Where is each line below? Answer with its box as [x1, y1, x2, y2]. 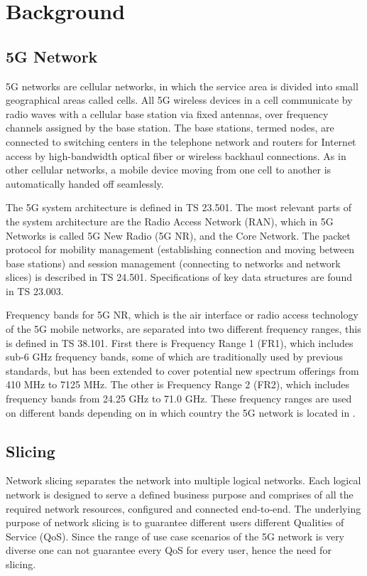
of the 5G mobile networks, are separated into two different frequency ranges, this [6, 321, 361, 336]
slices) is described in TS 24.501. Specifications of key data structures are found [6, 270, 352, 284]
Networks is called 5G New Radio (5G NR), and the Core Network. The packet [6, 228, 351, 242]
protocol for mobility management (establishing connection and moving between [6, 242, 355, 257]
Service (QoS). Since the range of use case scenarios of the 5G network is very [6, 528, 345, 543]
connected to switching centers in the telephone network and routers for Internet [6, 134, 356, 149]
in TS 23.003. [6, 283, 64, 298]
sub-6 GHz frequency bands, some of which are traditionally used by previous [6, 349, 344, 364]
